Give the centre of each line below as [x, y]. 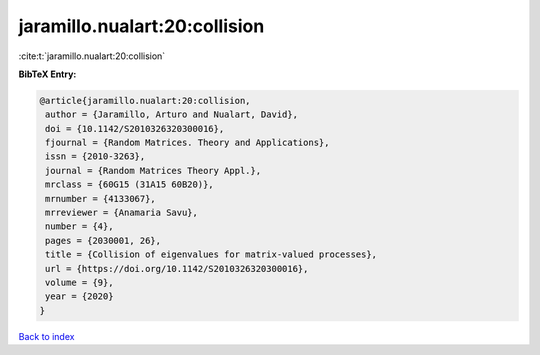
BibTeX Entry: [47, 74]
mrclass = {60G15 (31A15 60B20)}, [129, 184]
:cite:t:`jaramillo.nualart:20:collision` [92, 56]
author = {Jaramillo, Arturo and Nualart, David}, [172, 114]
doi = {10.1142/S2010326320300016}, [135, 128]
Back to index [46, 336]
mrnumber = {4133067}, [101, 198]
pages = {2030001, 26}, [103, 240]
